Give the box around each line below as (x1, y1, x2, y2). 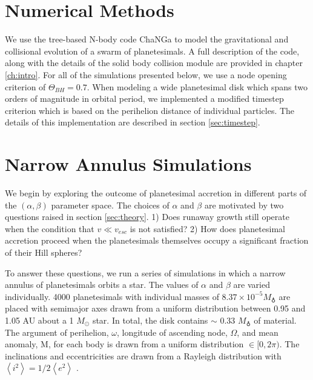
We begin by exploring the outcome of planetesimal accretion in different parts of (5, 187, 307, 199)
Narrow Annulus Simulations (5, 152, 252, 176)
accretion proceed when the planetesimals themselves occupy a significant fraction (5, 234, 309, 247)
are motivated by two (204, 198, 284, 211)
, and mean (237, 325, 278, 338)
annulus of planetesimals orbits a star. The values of (5, 278, 199, 291)
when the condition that (5, 222, 94, 235)
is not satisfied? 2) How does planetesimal (130, 222, 285, 235)
